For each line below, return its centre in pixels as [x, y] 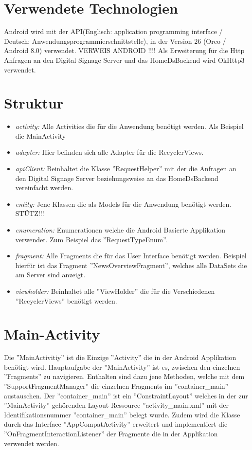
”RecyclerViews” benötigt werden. [66, 300]
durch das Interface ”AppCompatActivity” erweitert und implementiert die [116, 424]
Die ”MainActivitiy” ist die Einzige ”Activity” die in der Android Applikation [120, 357]
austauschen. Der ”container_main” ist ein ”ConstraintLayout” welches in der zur [126, 395]
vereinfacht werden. [44, 188]
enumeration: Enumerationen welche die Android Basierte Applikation [120, 229]
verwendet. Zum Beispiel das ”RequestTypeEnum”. [91, 239]
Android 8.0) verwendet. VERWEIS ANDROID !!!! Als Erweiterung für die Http [124, 50]
